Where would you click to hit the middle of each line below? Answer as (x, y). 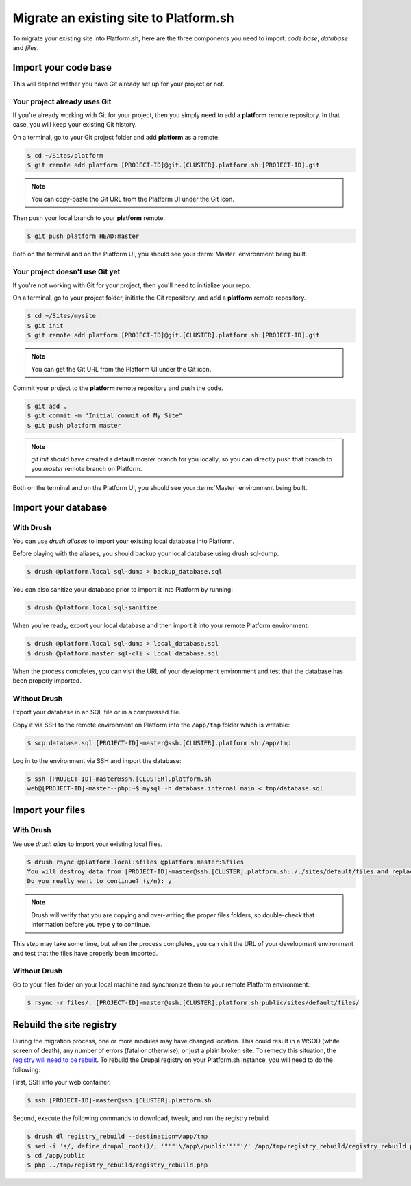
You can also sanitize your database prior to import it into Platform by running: (123, 590)
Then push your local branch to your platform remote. (89, 218)
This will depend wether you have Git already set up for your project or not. (119, 84)
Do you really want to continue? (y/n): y (99, 881)
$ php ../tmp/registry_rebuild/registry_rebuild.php (117, 1165)
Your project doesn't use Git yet (66, 271)
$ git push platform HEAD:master (83, 236)
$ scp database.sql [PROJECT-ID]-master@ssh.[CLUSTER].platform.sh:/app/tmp (159, 743)
